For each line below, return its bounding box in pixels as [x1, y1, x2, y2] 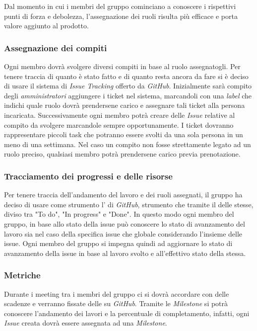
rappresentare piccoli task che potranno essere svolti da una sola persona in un [4, 129, 243, 140]
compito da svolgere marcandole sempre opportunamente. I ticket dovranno [4, 119, 234, 130]
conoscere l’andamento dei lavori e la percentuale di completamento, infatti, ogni [4, 308, 250, 318]
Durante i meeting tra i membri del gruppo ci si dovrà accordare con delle [4, 288, 229, 299]
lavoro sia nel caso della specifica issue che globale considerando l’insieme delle [4, 228, 243, 239]
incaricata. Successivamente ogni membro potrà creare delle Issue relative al [4, 109, 235, 120]
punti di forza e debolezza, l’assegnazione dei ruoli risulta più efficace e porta [4, 10, 238, 21]
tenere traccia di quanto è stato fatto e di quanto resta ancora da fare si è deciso [4, 71, 249, 81]
